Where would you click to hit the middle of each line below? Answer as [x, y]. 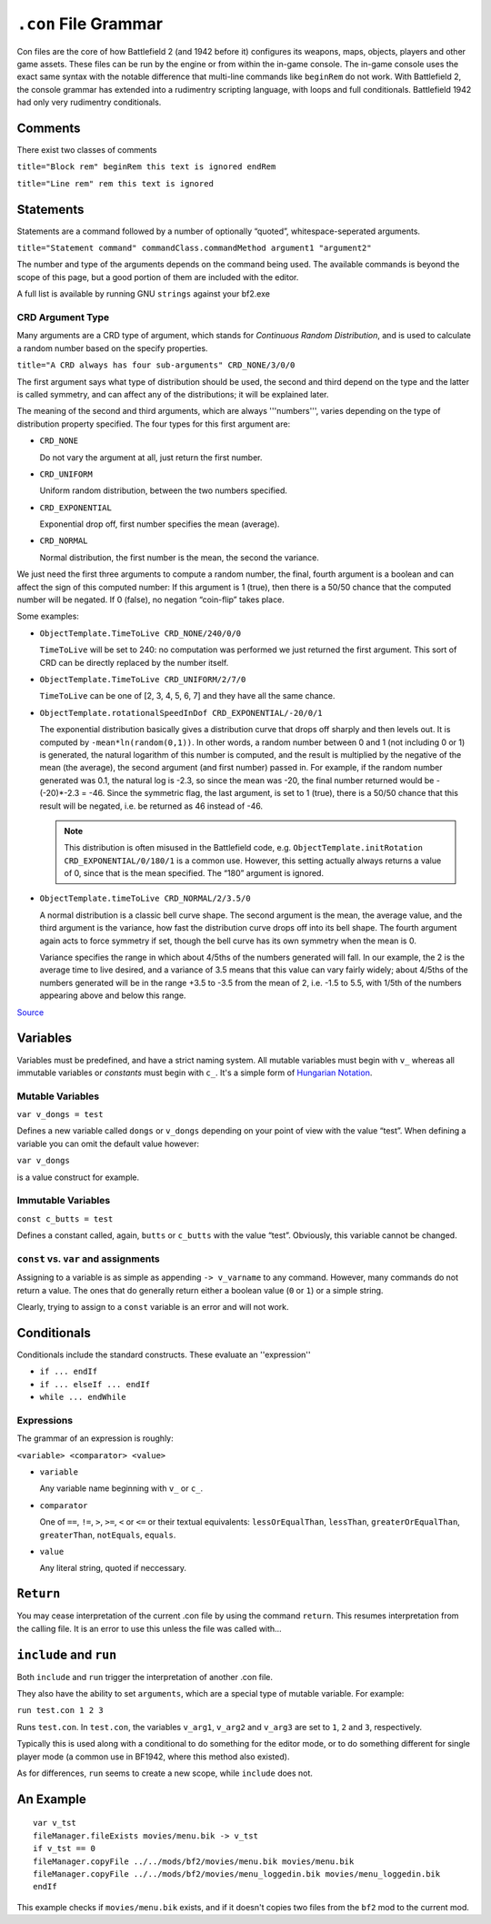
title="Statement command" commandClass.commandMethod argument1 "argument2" [194, 248]
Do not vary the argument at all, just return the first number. [151, 457]
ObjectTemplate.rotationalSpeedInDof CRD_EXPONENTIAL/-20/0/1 [181, 713]
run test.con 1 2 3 [60, 1711]
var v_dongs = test [60, 1115]
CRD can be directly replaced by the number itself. [134, 662]
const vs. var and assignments [88, 1258]
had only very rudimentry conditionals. [89, 102]
